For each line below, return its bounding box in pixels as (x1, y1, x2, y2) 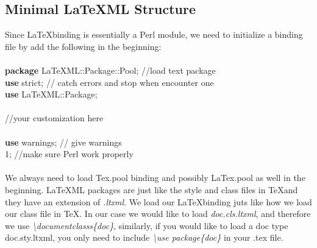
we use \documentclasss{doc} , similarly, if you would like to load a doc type (5, 219, 288, 232)
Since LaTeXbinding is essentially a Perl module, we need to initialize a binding (5, 28, 303, 41)
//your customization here (5, 112, 104, 124)
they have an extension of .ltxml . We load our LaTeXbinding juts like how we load (5, 195, 312, 208)
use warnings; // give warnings (5, 135, 122, 148)
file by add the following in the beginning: (5, 40, 162, 52)
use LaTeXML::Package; (5, 88, 98, 101)
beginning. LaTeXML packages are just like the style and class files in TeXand (5, 183, 298, 196)
